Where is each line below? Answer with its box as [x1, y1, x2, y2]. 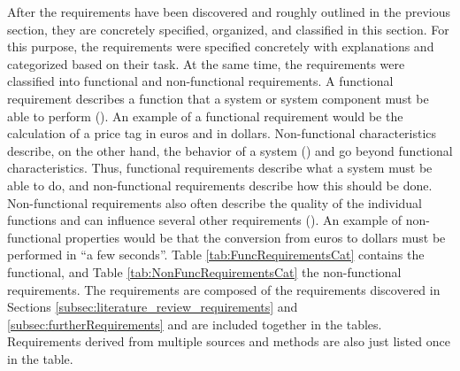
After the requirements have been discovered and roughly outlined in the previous [7, 3, 450, 20]
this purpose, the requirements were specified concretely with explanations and [7, 37, 434, 56]
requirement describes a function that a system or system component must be [7, 89, 429, 107]
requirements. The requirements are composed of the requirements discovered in [7, 280, 441, 298]
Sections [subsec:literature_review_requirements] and [7, 298, 298, 316]
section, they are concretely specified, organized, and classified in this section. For [7, 19, 449, 38]
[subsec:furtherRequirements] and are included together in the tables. [7, 314, 382, 333]
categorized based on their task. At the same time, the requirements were [7, 54, 405, 73]
